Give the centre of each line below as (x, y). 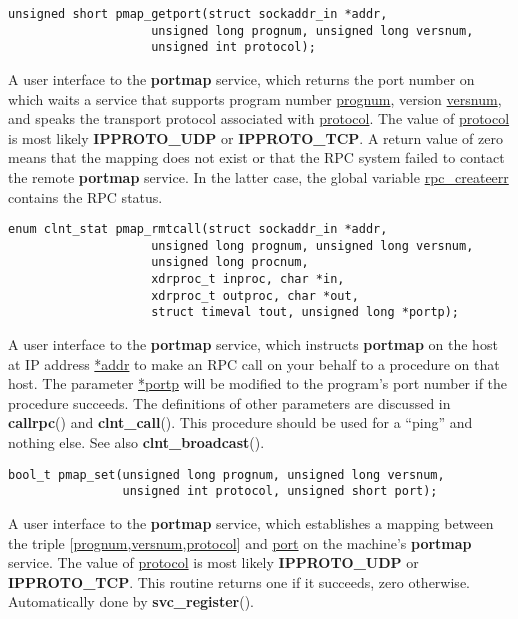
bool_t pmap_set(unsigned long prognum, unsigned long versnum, (226, 474)
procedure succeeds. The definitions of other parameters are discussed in (229, 402)
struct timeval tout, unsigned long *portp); (305, 312)
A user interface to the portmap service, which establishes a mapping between (251, 522)
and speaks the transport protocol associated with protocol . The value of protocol (259, 118)
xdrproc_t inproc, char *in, (248, 279)
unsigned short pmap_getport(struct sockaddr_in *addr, (198, 14)
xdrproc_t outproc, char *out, (255, 295)
